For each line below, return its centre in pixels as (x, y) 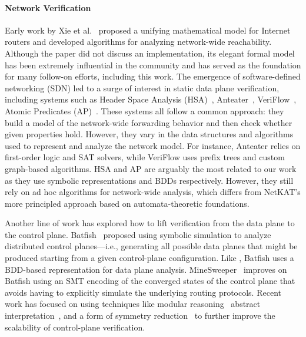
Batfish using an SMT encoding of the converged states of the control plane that (150, 281)
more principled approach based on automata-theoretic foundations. (127, 203)
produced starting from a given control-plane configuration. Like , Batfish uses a (149, 258)
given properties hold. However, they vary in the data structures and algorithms (149, 134)
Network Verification (48, 7)
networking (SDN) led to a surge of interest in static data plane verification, (142, 87)
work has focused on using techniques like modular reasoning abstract (133, 304)
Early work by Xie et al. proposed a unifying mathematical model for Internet (148, 30)
